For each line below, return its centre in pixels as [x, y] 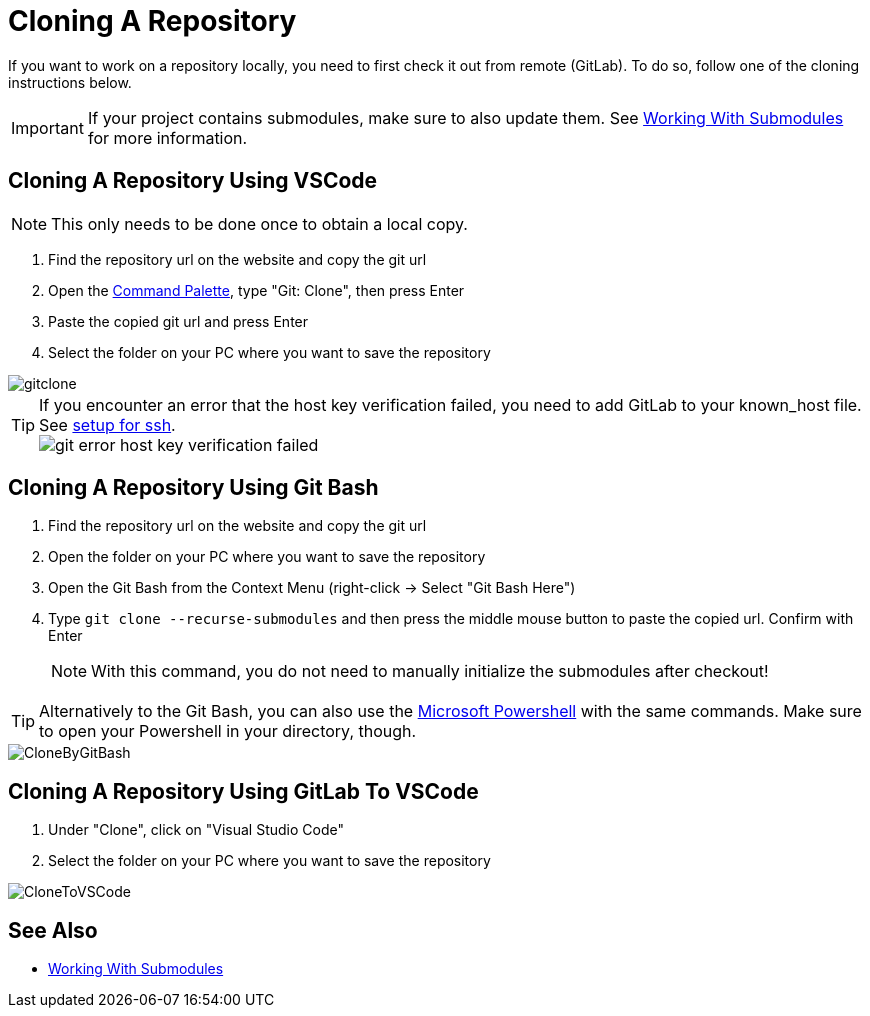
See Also [53, 930]
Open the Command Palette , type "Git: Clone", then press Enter [256, 290]
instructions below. [70, 82]
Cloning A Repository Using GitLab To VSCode [243, 791]
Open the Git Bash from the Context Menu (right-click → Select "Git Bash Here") [312, 588]
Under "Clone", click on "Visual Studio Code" [196, 830]
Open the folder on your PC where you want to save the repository [267, 557]
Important [47, 127]
